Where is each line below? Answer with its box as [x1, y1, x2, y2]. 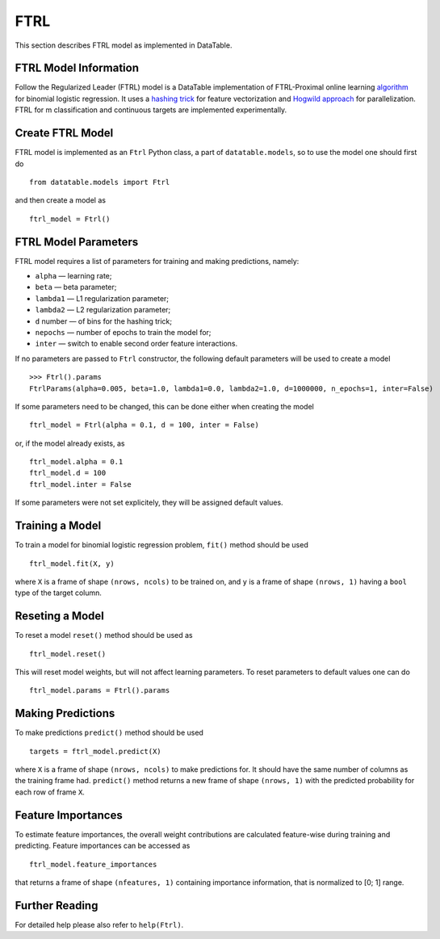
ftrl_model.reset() [29, 649, 107, 658]
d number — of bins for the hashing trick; [35, 316, 173, 326]
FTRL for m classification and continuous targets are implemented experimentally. [15, 105, 287, 115]
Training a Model [15, 519, 102, 533]
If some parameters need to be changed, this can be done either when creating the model [15, 401, 314, 411]
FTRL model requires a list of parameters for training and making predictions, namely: [15, 256, 300, 266]
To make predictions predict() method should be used [15, 727, 203, 738]
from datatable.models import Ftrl [29, 178, 170, 187]
